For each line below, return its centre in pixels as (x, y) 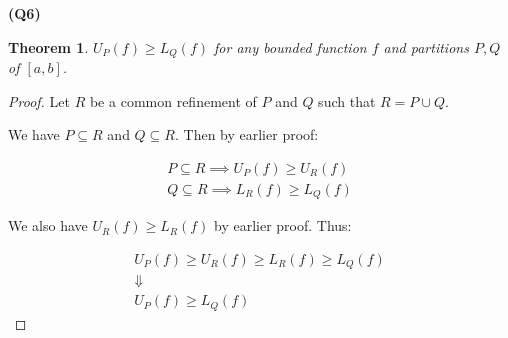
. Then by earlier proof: (246, 134)
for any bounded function (290, 46)
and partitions (426, 46)
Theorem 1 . (48, 46)
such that (347, 100)
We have (34, 134)
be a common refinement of (173, 100)
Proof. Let (39, 100)
